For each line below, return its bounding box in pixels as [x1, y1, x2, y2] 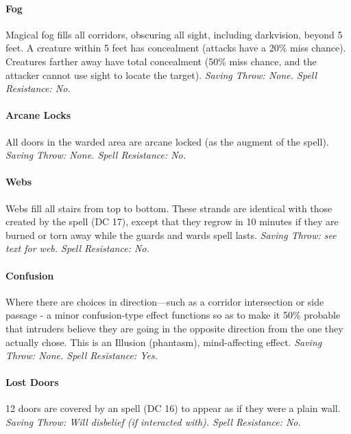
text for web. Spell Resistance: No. [5, 241, 149, 255]
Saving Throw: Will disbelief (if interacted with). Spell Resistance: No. [5, 415, 301, 429]
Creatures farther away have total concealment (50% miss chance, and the [5, 54, 317, 68]
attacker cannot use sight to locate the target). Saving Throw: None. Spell [5, 67, 317, 82]
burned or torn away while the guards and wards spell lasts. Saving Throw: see [5, 227, 337, 242]
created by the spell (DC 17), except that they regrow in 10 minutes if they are [5, 214, 339, 229]
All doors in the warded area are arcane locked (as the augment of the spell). [5, 134, 329, 148]
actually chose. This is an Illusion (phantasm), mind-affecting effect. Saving [5, 334, 322, 349]
